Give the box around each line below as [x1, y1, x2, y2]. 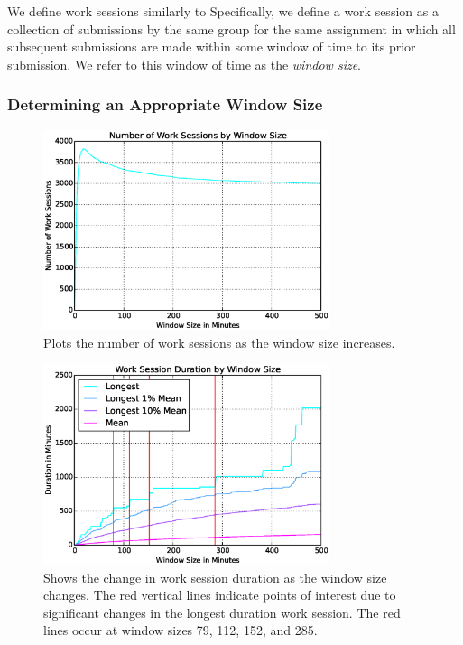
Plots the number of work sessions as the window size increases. [43, 332, 395, 351]
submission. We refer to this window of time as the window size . [7, 54, 362, 73]
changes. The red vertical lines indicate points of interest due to [43, 585, 396, 604]
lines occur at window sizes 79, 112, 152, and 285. [43, 621, 318, 640]
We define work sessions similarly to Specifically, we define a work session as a [7, 2, 439, 20]
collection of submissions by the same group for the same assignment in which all [7, 19, 456, 38]
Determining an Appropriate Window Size [7, 93, 323, 116]
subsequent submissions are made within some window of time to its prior [7, 37, 416, 56]
